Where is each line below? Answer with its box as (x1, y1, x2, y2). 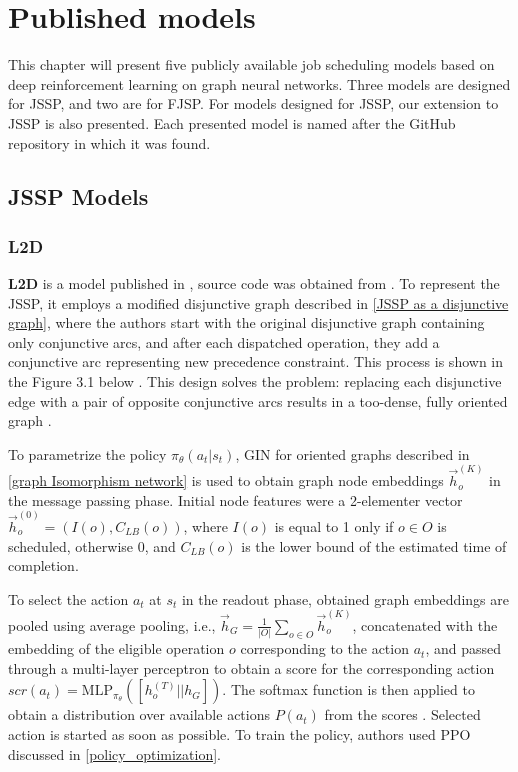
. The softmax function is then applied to (222, 679, 475, 700)
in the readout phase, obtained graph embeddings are (181, 588, 509, 609)
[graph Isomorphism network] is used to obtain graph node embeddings (8, 470, 444, 491)
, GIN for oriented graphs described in (235, 443, 470, 464)
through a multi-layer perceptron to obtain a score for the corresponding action (8, 657, 495, 678)
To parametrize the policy (8, 443, 167, 464)
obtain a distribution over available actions (8, 704, 270, 725)
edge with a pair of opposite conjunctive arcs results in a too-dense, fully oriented (8, 390, 508, 411)
